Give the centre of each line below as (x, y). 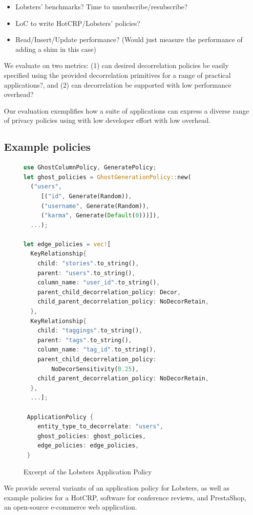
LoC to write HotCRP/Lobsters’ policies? (78, 23)
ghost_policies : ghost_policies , (92, 436)
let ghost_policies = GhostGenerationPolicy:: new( (107, 177)
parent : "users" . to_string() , (86, 273)
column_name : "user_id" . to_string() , (99, 283)
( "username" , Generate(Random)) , (95, 206)
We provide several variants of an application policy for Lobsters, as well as (117, 488)
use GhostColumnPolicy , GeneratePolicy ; (90, 168)
